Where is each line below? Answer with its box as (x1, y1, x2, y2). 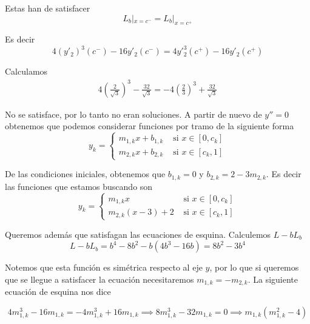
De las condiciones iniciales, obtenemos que (5, 167, 166, 180)
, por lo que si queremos (209, 261, 299, 274)
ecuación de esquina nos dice (5, 285, 111, 298)
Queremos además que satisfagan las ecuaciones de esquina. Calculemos (5, 228, 271, 240)
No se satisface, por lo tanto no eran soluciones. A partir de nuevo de (5, 107, 262, 120)
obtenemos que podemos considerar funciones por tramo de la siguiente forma (5, 120, 294, 132)
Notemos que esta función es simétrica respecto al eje (5, 261, 203, 274)
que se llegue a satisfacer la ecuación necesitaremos (5, 272, 194, 285)
